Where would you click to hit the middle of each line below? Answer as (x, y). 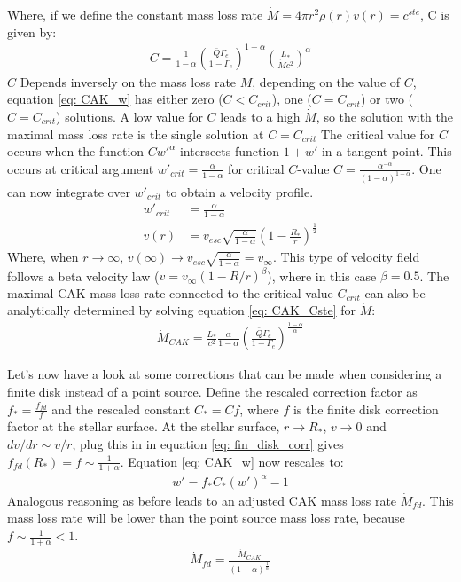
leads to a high (260, 116)
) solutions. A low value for (129, 116)
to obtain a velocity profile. (240, 191)
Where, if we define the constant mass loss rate (135, 14)
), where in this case (322, 275)
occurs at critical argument (81, 168)
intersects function (230, 151)
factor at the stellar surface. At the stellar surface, (144, 426)
